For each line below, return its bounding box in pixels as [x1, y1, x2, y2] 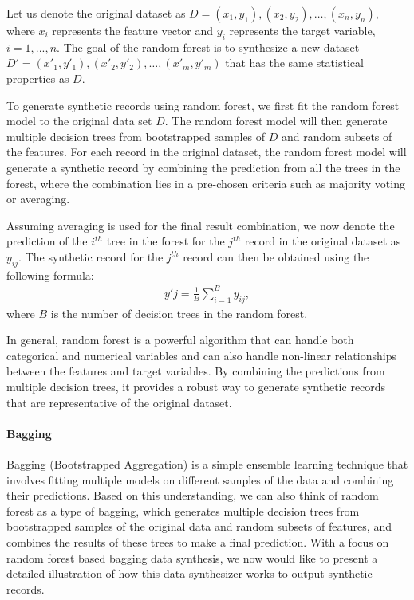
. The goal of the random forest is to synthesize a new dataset [57, 38, 360, 55]
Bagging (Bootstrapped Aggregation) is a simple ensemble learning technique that [6, 456, 408, 472]
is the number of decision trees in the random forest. [50, 304, 308, 321]
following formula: [6, 266, 94, 283]
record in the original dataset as [244, 233, 401, 249]
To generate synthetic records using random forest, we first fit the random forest [6, 96, 400, 113]
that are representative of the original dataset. [6, 394, 232, 410]
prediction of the [6, 233, 88, 249]
